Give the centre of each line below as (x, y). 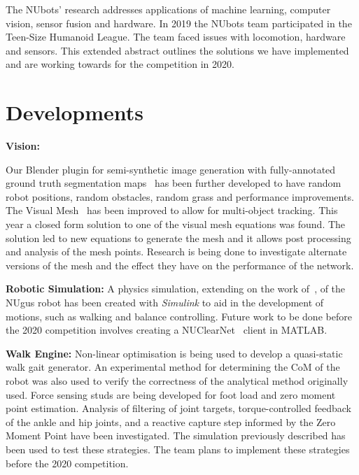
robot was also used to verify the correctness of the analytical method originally (177, 381)
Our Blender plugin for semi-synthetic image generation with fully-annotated (171, 169)
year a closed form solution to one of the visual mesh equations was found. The (176, 224)
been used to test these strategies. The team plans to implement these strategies (178, 449)
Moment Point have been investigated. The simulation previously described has (176, 435)
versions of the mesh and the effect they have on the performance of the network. (180, 265)
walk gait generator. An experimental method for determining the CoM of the (173, 367)
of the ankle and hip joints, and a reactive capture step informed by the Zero (171, 421)
